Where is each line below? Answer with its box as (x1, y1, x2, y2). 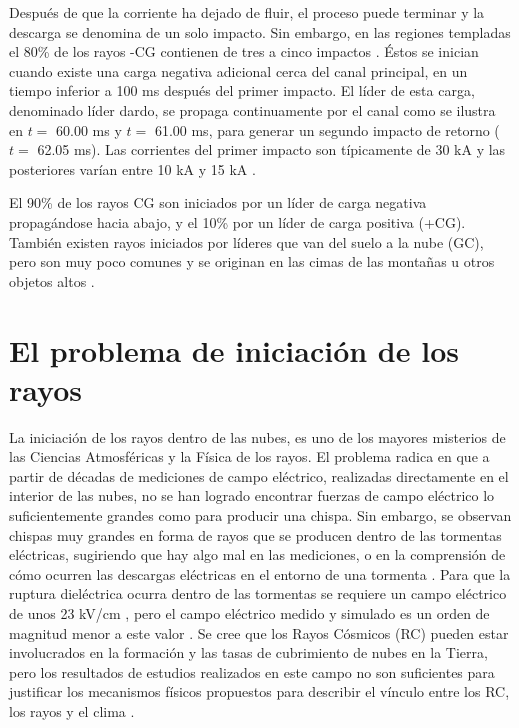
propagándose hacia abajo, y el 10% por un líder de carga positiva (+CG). (9, 211, 466, 232)
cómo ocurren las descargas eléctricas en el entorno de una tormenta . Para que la (9, 563, 511, 584)
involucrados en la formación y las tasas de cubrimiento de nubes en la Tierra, (9, 642, 488, 663)
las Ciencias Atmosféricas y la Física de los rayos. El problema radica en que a (9, 446, 490, 467)
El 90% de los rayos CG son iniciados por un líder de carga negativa (9, 192, 427, 213)
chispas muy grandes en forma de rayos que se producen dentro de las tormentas (9, 524, 502, 545)
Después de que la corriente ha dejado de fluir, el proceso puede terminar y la (9, 2, 485, 22)
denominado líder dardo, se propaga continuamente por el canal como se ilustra (9, 99, 496, 120)
